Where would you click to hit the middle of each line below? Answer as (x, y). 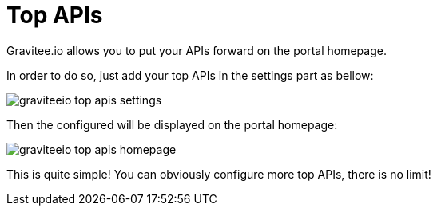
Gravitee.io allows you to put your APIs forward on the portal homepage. (197, 50)
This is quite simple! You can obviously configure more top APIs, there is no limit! (219, 174)
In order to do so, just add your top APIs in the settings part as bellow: (190, 75)
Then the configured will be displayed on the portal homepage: (172, 124)
